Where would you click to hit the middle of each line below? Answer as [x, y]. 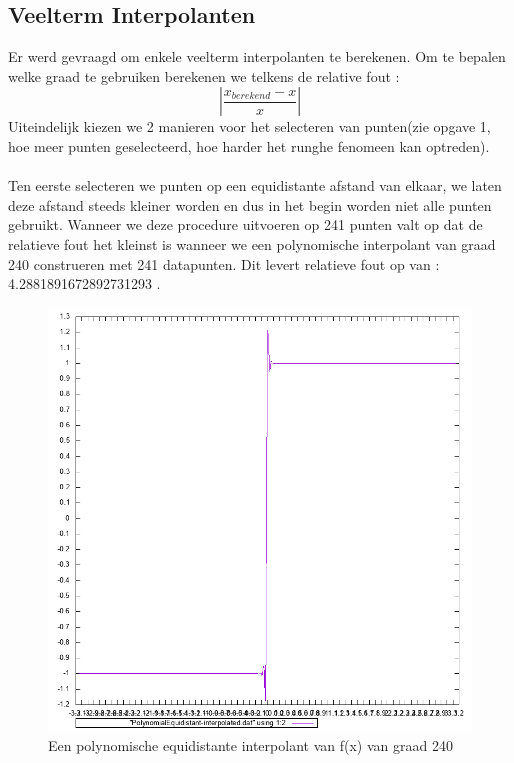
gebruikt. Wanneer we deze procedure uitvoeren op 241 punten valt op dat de [245, 224]
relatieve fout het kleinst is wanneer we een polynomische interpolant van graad [252, 243]
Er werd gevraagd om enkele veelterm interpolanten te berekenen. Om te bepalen [257, 56]
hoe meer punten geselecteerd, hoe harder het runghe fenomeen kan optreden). [249, 145]
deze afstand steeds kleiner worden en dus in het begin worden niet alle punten [250, 204]
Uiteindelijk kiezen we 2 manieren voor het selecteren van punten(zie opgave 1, [249, 126]
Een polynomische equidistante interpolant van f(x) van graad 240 [250, 745]
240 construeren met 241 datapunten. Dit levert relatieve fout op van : [224, 263]
